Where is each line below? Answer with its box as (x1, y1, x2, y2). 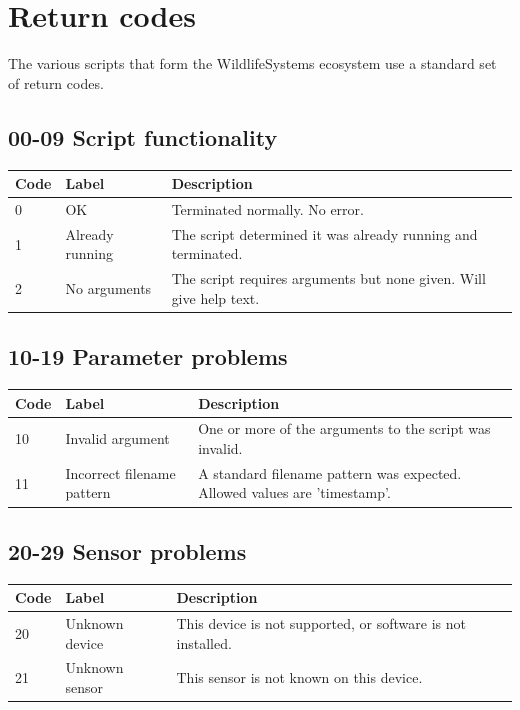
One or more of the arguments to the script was (198, 418, 491, 439)
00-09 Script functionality (8, 121, 278, 152)
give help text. (171, 287, 260, 308)
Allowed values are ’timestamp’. (198, 482, 391, 503)
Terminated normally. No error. (171, 198, 364, 219)
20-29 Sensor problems (8, 535, 247, 566)
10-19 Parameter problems (8, 341, 288, 372)
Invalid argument (65, 428, 170, 449)
